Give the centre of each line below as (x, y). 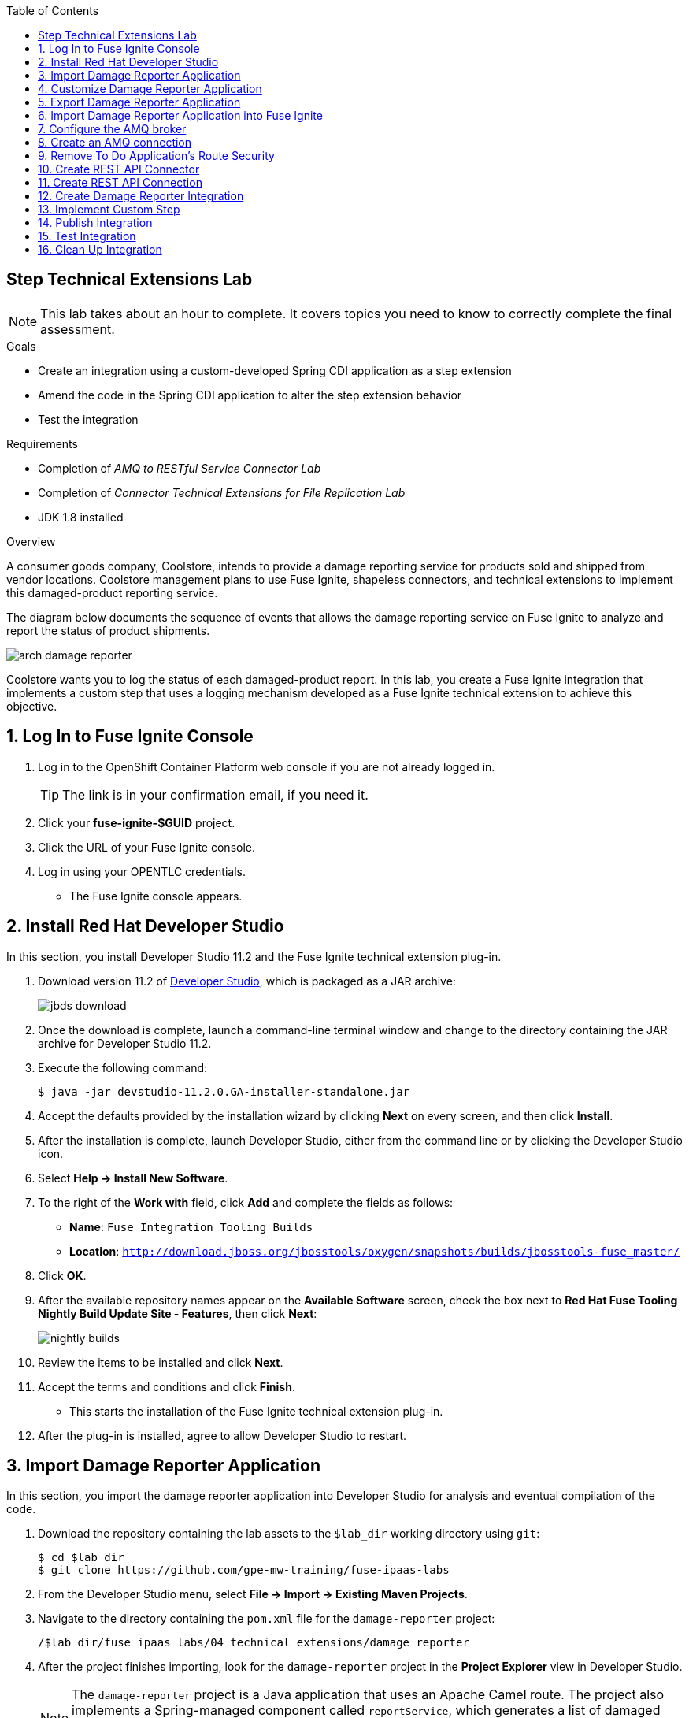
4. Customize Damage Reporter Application (150, 89)
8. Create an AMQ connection (115, 142)
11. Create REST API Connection (120, 182)
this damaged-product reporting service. (112, 592)
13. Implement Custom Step (109, 209)
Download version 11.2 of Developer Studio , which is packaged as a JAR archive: (247, 981)
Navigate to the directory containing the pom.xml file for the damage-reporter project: (267, 1619)
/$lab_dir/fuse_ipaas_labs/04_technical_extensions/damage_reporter (254, 1643)
